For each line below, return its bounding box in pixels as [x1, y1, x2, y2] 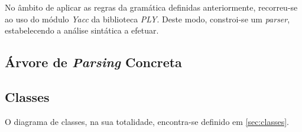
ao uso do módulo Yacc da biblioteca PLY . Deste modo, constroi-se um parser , [5, 12, 290, 25]
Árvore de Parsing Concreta [5, 53, 182, 71]
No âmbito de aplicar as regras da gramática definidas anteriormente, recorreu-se [5, 1, 298, 13]
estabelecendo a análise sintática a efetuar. [5, 24, 159, 37]
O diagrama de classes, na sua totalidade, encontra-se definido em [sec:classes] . [5, 115, 290, 127]
